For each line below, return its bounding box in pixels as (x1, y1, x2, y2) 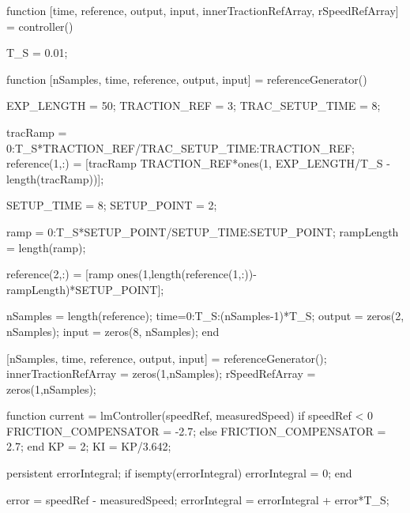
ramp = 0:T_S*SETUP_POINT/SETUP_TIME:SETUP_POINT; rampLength (6, 223, 399, 240)
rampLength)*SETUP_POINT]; (6, 281, 164, 297)
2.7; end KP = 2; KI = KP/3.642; (6, 438, 171, 455)
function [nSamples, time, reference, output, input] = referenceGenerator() (6, 70, 367, 87)
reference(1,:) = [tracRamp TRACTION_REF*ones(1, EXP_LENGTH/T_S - (6, 155, 390, 172)
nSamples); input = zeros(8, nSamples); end (6, 323, 220, 339)
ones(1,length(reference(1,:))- (117, 266, 257, 282)
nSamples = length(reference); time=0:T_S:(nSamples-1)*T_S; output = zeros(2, (6, 307, 404, 324)
